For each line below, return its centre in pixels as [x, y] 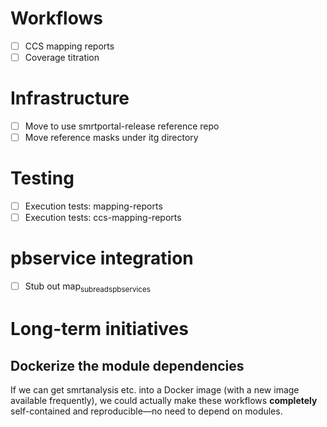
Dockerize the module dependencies [127, 365]
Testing [42, 178]
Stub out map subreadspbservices [87, 287]
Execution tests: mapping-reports [93, 206]
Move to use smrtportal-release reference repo [122, 126]
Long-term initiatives [99, 329]
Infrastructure [70, 98]
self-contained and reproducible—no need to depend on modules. [146, 411]
